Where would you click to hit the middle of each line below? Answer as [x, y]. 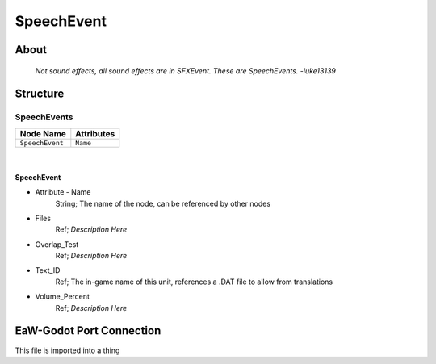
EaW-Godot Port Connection [88, 331]
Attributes [95, 133]
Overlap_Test [57, 244]
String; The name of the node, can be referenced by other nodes [163, 203]
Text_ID [48, 270]
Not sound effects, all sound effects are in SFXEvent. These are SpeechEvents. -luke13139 [186, 71]
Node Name [43, 133]
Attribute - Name [63, 192]
